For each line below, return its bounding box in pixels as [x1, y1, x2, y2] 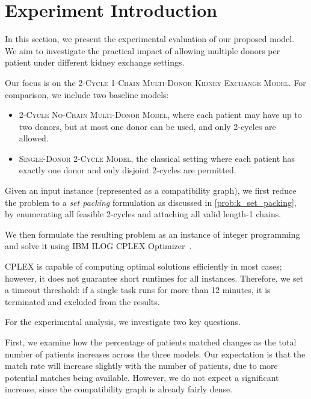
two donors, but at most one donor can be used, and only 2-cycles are [19, 120, 276, 132]
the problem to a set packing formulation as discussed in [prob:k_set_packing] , [5, 196, 297, 208]
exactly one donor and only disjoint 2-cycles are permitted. [19, 164, 236, 176]
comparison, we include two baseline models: [5, 88, 169, 101]
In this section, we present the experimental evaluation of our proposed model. [5, 32, 295, 45]
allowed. [19, 132, 49, 144]
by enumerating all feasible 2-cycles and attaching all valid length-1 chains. [5, 208, 282, 220]
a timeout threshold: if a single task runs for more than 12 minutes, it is [5, 283, 271, 296]
